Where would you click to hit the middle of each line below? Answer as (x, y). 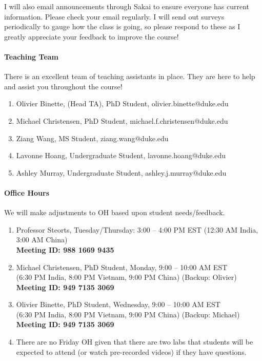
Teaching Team (32, 56)
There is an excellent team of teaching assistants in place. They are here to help (130, 76)
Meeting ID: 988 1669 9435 (65, 249)
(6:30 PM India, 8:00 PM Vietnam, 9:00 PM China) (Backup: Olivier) (126, 277)
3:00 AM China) (42, 240)
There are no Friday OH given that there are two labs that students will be (135, 342)
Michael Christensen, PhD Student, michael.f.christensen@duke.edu (122, 120)
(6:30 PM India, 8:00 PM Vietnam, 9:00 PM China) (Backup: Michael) (128, 314)
